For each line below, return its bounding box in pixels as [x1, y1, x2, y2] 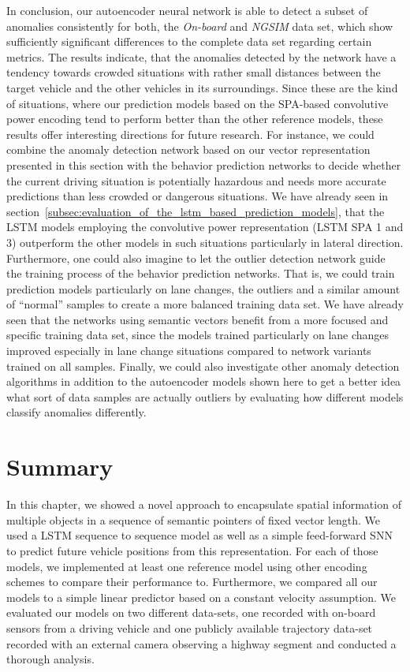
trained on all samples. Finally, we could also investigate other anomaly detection [6, 357, 400, 374]
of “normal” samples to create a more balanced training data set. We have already [6, 296, 404, 312]
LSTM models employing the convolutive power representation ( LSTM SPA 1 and [6, 218, 404, 235]
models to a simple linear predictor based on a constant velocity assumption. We [6, 588, 397, 605]
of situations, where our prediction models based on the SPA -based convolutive [6, 95, 389, 111]
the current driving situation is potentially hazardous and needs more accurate [6, 172, 386, 189]
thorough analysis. [6, 651, 95, 667]
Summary [6, 450, 114, 483]
